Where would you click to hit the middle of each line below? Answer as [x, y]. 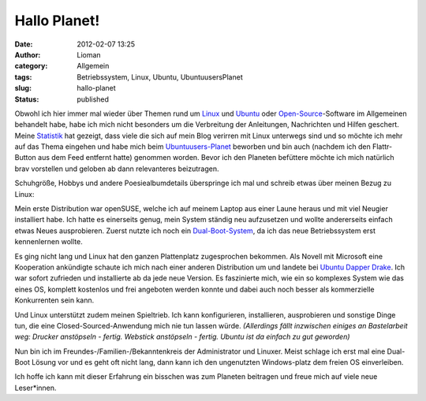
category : [31, 66]
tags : [23, 77]
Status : [27, 99]
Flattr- [382, 147]
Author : [28, 54]
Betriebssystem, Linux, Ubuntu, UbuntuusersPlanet [160, 77]
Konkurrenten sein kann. [54, 300]
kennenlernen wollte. [49, 242]
